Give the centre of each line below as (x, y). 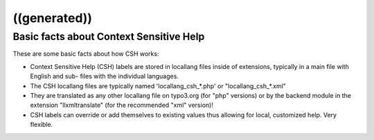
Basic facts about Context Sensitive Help (109, 37)
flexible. (42, 125)
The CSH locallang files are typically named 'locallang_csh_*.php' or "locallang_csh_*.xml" (158, 86)
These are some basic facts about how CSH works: (86, 54)
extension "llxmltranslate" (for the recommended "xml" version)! (122, 105)
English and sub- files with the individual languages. (105, 77)
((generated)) (53, 18)
